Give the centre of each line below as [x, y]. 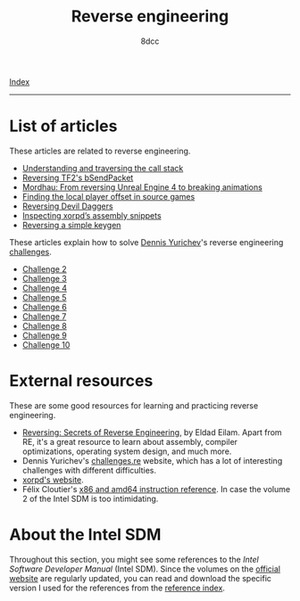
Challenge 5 [44, 297]
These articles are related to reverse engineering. [100, 151]
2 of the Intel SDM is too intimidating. [90, 498]
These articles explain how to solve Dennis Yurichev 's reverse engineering [146, 242]
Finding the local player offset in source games [108, 196]
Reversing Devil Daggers [67, 206]
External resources [81, 381]
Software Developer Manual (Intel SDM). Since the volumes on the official [145, 569]
